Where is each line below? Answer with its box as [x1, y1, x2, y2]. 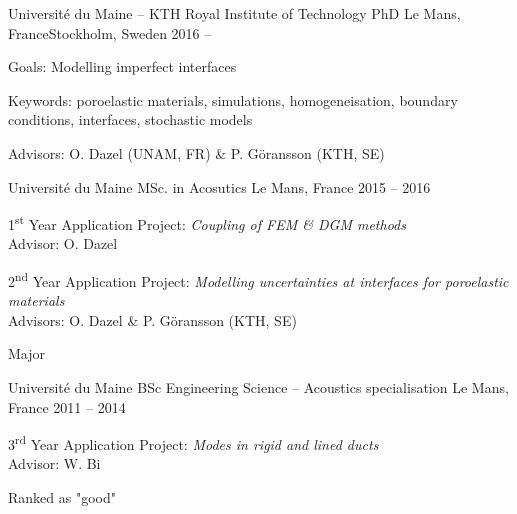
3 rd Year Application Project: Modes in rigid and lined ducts [8, 431, 379, 454]
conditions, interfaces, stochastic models [8, 109, 253, 130]
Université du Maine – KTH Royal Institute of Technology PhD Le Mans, [8, 3, 461, 23]
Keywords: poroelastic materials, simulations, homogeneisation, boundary [8, 89, 458, 110]
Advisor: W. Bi [8, 453, 101, 474]
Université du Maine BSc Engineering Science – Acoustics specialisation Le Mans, [8, 377, 509, 398]
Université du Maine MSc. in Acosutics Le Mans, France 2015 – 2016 [8, 176, 431, 197]
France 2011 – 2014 [8, 396, 126, 417]
